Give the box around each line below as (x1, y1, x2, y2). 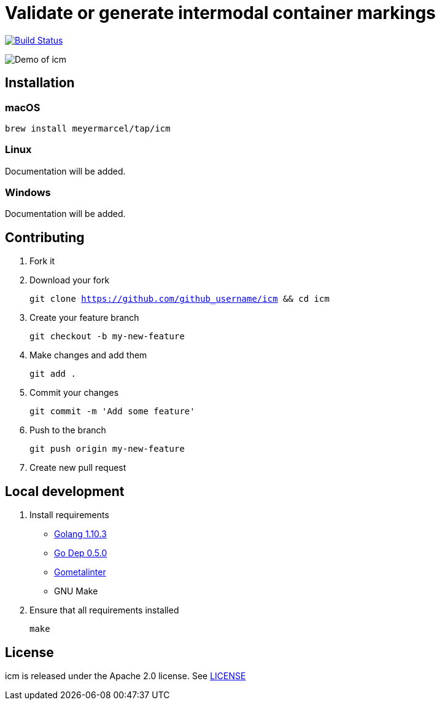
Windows (5, 186, 51, 199)
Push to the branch (29, 425, 106, 436)
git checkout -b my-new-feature (29, 331, 185, 342)
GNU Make (54, 586, 98, 597)
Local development (5, 483, 125, 499)
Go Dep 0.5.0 (54, 548, 107, 559)
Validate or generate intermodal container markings (5, 2, 436, 23)
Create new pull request (29, 462, 126, 473)
